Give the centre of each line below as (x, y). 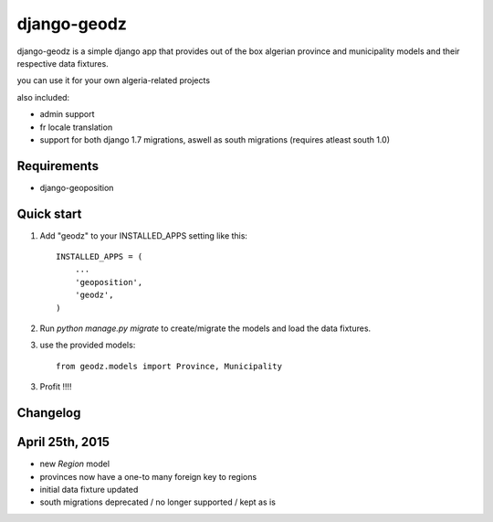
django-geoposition (77, 187)
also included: (43, 97)
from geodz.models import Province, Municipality (169, 366)
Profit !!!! (56, 387)
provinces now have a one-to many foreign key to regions (148, 476)
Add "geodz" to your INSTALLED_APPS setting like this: (144, 235)
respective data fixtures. (63, 63)
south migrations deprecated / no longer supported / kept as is (157, 502)
